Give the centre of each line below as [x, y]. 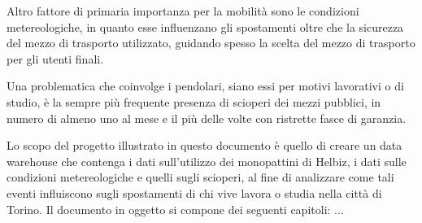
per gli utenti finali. [55, 58]
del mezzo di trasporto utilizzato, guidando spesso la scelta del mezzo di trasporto [211, 43]
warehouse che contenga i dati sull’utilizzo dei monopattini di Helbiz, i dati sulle [207, 161]
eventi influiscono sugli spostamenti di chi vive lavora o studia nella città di [194, 192]
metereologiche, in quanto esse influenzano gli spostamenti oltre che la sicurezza [205, 26]
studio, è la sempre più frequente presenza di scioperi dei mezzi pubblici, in [194, 101]
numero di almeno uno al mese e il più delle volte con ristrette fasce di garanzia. [207, 118]
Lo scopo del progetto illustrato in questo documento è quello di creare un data [204, 145]
